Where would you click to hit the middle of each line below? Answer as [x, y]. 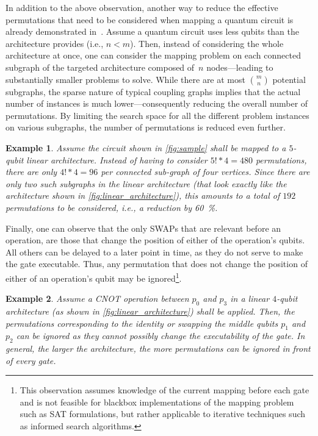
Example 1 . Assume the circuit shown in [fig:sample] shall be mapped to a [146, 147]
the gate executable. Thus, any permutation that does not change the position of [157, 264]
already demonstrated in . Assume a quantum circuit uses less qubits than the [153, 31]
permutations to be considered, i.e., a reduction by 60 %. [112, 207]
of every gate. [31, 360]
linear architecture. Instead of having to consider [117, 159]
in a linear [250, 298]
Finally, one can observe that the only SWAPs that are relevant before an [143, 228]
